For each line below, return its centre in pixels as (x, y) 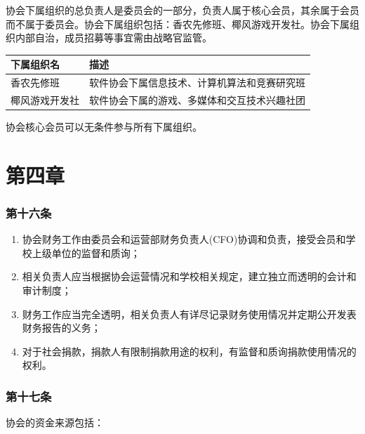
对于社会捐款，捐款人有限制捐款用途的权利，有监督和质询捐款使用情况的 (189, 351)
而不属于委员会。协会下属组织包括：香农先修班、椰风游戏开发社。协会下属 (178, 24)
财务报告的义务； (61, 328)
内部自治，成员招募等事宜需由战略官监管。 (113, 38)
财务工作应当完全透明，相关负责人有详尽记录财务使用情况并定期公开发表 (189, 314)
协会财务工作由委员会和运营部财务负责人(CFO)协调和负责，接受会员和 (184, 239)
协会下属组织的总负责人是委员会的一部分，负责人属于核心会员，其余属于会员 (182, 10)
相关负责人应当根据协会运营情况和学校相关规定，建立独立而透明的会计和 (189, 276)
